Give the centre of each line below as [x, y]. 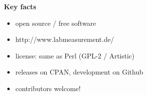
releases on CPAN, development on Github [79, 72]
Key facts [20, 6]
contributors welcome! [48, 88]
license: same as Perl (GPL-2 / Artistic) [75, 55]
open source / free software [56, 23]
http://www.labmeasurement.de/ [65, 39]
